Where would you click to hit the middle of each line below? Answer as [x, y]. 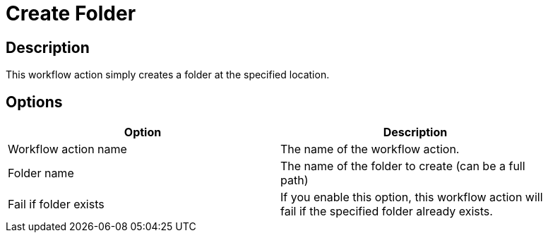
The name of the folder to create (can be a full [403, 166]
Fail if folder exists [56, 204]
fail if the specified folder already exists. [387, 212]
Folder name [41, 173]
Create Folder [71, 13]
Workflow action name [67, 149]
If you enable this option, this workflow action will [412, 197]
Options [34, 102]
